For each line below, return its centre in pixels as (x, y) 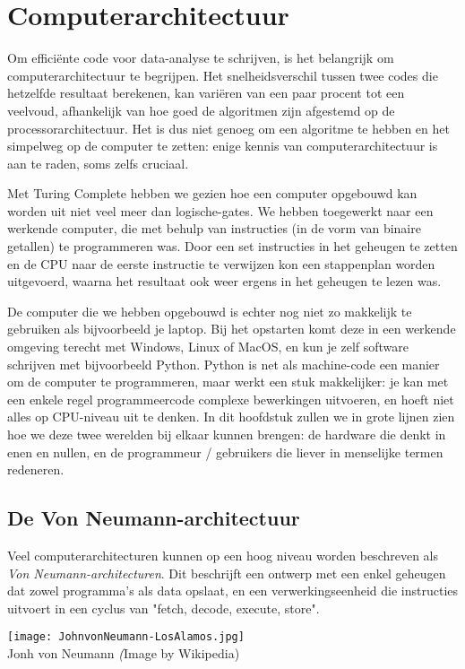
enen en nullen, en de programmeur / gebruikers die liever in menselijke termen (225, 452)
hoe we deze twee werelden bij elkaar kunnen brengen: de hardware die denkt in (227, 434)
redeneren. (36, 469)
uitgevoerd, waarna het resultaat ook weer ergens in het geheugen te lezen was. (224, 281)
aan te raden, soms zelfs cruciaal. (98, 163)
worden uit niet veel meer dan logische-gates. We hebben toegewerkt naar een (220, 210)
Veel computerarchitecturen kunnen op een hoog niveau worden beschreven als (223, 555)
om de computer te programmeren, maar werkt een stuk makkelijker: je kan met (228, 382)
